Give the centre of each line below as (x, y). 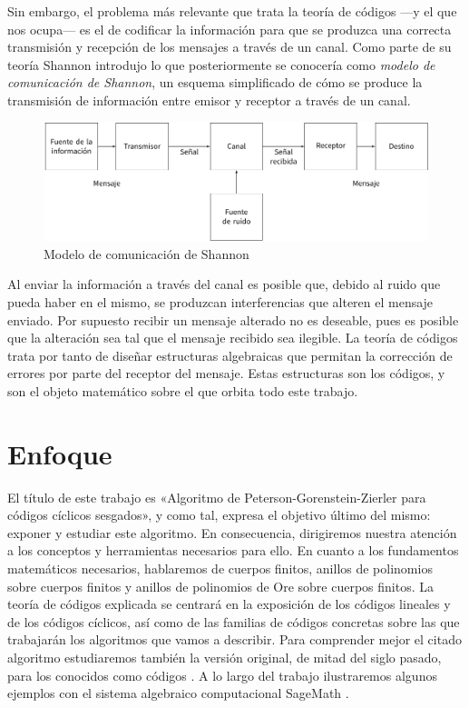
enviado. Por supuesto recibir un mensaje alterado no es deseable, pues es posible (233, 319)
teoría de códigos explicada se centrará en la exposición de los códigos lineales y (229, 604)
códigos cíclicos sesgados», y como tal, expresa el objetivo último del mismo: (219, 515)
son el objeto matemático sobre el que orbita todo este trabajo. (183, 390)
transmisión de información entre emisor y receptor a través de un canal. (209, 100)
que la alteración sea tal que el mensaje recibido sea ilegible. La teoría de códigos (233, 338)
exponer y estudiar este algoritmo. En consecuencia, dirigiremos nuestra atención (232, 532)
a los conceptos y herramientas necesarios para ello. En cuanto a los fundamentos (233, 550)
